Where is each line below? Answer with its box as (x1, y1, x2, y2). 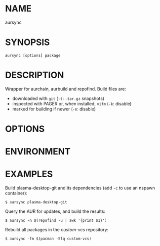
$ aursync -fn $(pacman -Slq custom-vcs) (5, 236, 92, 242)
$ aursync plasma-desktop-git (5, 200, 68, 205)
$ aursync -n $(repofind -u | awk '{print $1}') (5, 218, 107, 223)
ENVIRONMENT (5, 146, 71, 157)
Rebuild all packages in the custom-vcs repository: (5, 227, 109, 233)
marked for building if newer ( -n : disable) (12, 106, 96, 112)
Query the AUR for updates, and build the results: (5, 208, 105, 214)
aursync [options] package (5, 53, 61, 58)
